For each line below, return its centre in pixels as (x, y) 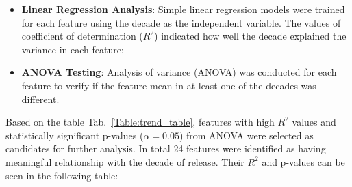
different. (40, 99)
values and (314, 122)
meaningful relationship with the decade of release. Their (125, 161)
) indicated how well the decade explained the (250, 36)
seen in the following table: (62, 175)
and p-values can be (303, 161)
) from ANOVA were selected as (246, 135)
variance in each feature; (73, 49)
